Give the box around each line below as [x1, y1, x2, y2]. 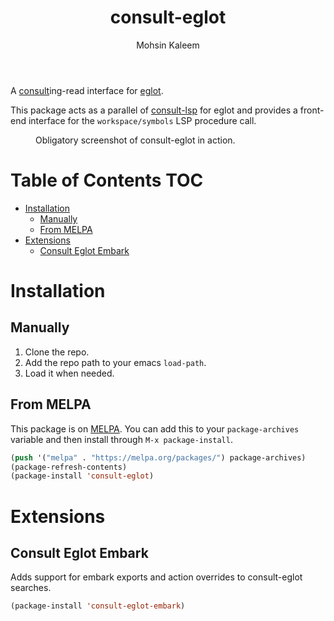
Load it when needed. [24, 367, 115, 379]
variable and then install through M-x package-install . [10, 433, 233, 445]
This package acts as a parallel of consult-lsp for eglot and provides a [10, 104, 298, 116]
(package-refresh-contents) [10, 462, 128, 472]
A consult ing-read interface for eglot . [10, 84, 164, 96]
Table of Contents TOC [10, 169, 204, 192]
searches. [10, 582, 52, 594]
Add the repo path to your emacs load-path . [24, 356, 207, 368]
